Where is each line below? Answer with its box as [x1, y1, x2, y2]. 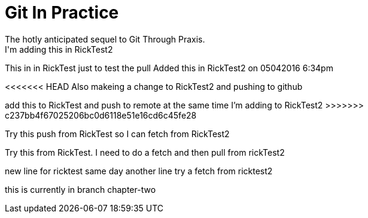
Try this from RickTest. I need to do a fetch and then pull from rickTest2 [5, 147, 285, 158]
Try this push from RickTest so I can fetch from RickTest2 [5, 128, 230, 139]
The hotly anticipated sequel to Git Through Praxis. [5, 34, 205, 44]
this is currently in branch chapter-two [5, 184, 156, 195]
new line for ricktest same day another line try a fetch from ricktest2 [5, 165, 273, 176]
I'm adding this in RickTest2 [5, 44, 113, 54]
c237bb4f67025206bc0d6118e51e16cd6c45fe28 [5, 110, 197, 120]
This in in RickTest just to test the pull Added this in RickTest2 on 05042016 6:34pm [5, 62, 333, 73]
